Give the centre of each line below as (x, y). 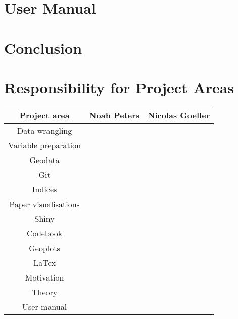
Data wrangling (44, 130)
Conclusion (43, 47)
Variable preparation (45, 145)
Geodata (44, 159)
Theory (44, 292)
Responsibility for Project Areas (119, 87)
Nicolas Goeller (179, 115)
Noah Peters (114, 115)
